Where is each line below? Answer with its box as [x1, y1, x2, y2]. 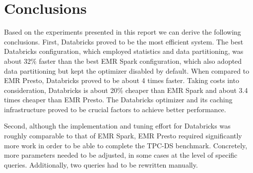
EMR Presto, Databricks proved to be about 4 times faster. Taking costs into [4, 75, 239, 86]
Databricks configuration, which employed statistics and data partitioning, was [4, 46, 244, 56]
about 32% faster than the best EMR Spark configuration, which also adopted [4, 55, 242, 66]
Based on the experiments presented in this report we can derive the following [4, 27, 241, 37]
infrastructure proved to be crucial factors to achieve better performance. [4, 104, 226, 114]
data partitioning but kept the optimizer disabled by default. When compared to [4, 65, 250, 76]
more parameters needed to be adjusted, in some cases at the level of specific [4, 150, 238, 160]
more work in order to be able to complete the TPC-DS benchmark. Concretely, [4, 140, 248, 150]
